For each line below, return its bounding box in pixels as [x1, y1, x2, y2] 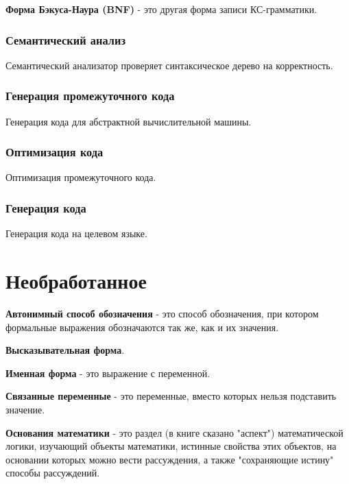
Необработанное [5, 267, 147, 295]
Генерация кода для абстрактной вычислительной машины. [5, 114, 252, 128]
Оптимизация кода [5, 143, 104, 160]
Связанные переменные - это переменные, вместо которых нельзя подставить [5, 389, 337, 403]
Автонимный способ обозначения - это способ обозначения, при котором [5, 306, 319, 320]
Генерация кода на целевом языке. [5, 226, 147, 241]
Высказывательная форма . [5, 343, 125, 357]
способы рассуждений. [5, 465, 100, 480]
